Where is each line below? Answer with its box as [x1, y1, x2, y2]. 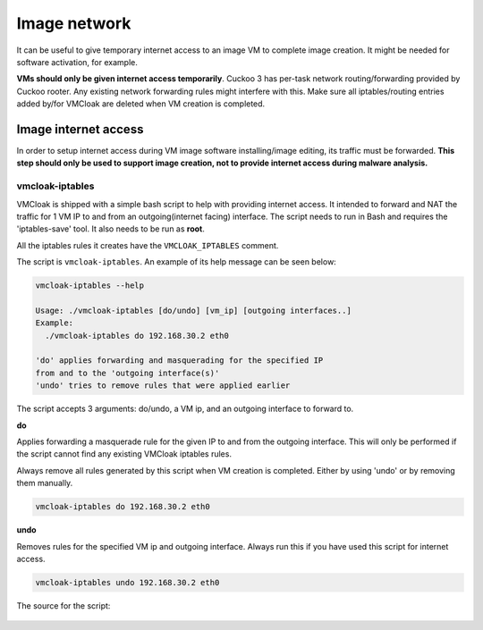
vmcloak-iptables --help [35, 281, 145, 290]
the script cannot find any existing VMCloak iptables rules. [16, 449, 233, 459]
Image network [16, 13, 131, 33]
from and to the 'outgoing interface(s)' [35, 367, 220, 378]
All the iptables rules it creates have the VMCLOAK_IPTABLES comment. [16, 239, 279, 250]
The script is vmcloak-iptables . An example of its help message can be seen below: [16, 256, 337, 267]
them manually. [16, 478, 73, 489]
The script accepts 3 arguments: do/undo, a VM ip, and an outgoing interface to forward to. [16, 403, 354, 415]
